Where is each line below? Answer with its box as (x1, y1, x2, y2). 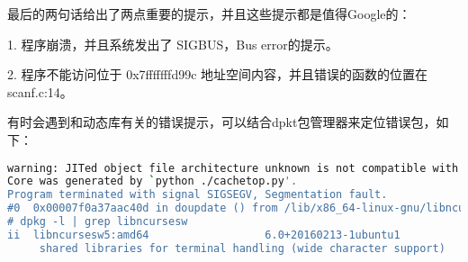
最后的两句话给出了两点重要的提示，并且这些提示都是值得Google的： (7, 5, 411, 23)
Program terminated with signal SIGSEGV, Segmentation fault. (7, 188, 388, 202)
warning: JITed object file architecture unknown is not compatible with (7, 161, 459, 175)
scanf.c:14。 (7, 82, 73, 101)
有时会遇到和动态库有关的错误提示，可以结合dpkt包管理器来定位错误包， (7, 113, 436, 131)
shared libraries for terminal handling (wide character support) (39, 241, 445, 255)
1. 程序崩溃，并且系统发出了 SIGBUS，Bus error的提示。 (7, 34, 338, 53)
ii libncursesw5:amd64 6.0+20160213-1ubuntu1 (7, 228, 400, 241)
